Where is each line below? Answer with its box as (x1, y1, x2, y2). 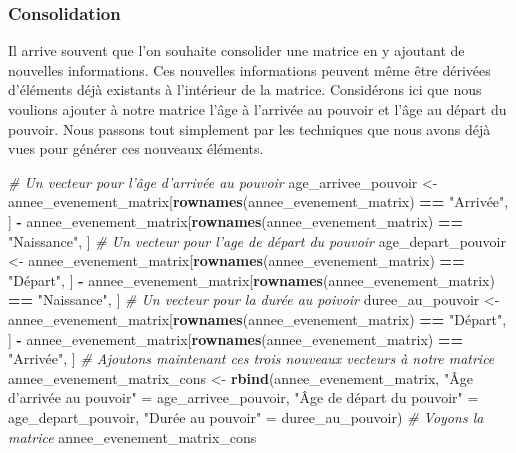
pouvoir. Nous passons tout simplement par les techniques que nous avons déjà (8, 118, 491, 139)
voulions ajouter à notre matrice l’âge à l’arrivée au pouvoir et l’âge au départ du (8, 99, 507, 119)
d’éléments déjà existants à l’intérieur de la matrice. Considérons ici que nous (8, 79, 482, 100)
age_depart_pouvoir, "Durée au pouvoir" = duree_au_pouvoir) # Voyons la (8, 406, 484, 427)
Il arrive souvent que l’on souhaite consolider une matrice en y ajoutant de (8, 40, 465, 61)
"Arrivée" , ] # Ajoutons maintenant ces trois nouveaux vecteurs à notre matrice (8, 348, 495, 369)
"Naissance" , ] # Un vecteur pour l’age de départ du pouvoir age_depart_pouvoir (8, 230, 506, 251)
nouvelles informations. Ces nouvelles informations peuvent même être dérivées (8, 59, 491, 80)
